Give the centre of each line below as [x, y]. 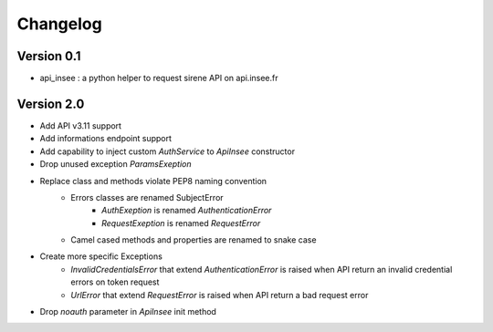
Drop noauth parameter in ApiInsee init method [128, 312]
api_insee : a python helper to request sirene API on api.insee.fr [159, 78]
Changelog [59, 24]
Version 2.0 [51, 104]
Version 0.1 [49, 56]
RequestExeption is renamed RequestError [181, 223]
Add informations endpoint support [106, 139]
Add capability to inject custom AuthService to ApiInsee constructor [168, 151]
